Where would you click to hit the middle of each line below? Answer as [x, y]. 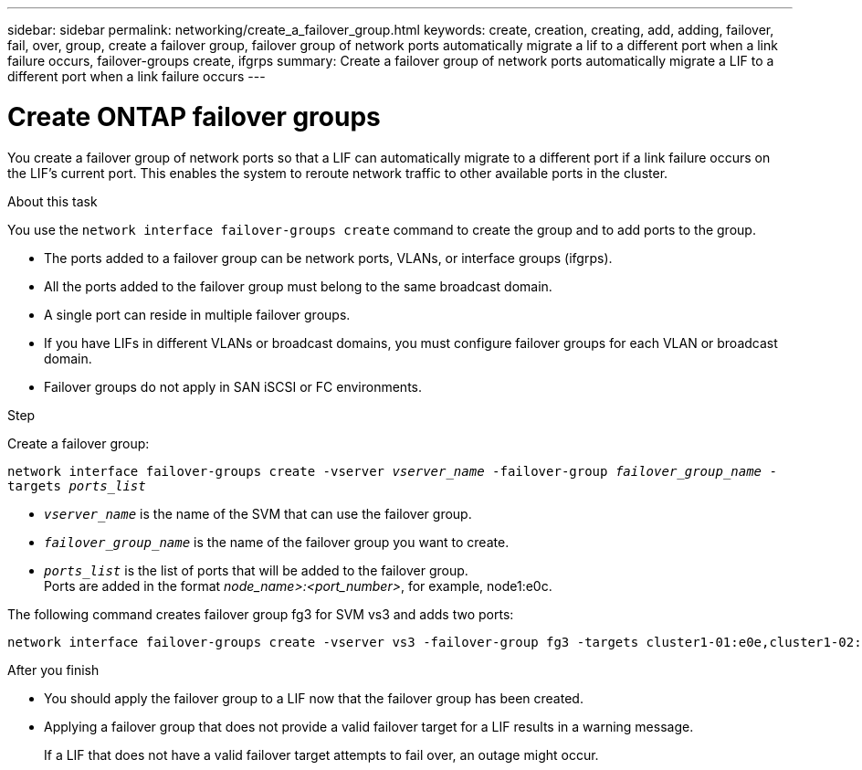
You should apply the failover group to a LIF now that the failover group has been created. [314, 698]
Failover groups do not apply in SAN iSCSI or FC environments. [233, 386]
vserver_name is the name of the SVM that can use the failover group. [258, 513]
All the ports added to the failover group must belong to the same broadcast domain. [298, 286]
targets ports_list [77, 485]
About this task [53, 201]
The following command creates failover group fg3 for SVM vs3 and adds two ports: [261, 614]
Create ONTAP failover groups [194, 116]
